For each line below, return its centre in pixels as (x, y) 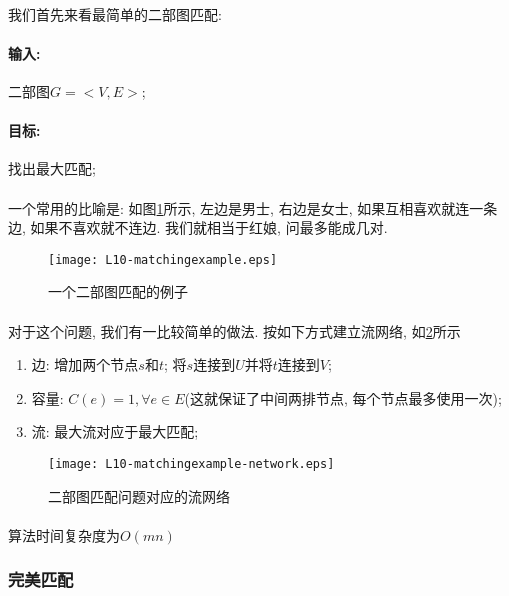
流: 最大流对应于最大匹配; (115, 431)
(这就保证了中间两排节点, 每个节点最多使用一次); (343, 397)
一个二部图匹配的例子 (118, 291)
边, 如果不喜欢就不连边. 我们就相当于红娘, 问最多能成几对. (198, 227)
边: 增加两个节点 (85, 364)
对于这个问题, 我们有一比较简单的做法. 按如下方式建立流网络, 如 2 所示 (234, 330)
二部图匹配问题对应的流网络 (139, 495)
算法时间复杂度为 (64, 534)
